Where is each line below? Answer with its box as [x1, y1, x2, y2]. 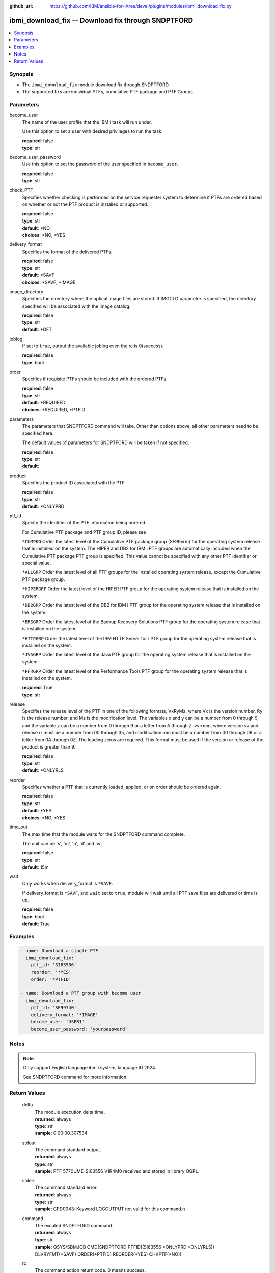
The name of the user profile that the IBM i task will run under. [22, 119, 152, 125]
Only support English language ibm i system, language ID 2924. [23, 1065, 156, 1071]
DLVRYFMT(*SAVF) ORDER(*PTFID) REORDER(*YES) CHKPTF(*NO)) [35, 1251, 182, 1257]
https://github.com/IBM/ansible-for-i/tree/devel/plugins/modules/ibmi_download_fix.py [49, 3, 232, 9]
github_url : [9, 3, 33, 9]
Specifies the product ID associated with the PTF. [22, 480, 126, 486]
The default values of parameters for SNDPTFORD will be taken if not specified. [22, 439, 189, 446]
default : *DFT [22, 326, 52, 333]
